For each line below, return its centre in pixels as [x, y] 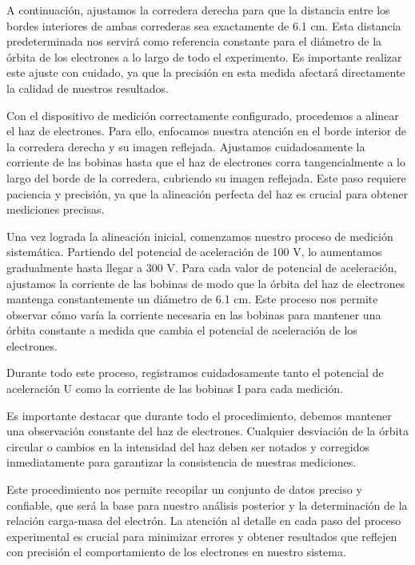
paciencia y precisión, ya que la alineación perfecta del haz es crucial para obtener [207, 193]
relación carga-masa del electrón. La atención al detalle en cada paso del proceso [204, 521]
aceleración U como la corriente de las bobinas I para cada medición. [175, 389]
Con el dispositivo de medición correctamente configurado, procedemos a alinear [203, 115]
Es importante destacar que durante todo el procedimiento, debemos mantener [199, 415]
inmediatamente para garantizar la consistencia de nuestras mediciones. [182, 462]
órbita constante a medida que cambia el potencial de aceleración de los [182, 330]
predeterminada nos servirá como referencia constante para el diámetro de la [194, 41]
